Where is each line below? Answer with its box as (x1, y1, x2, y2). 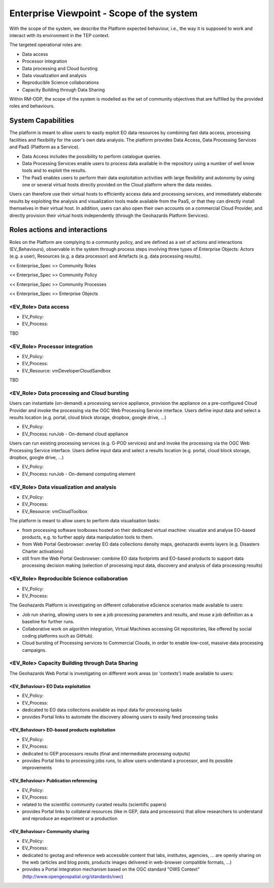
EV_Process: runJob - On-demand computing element (22, 470, 135, 477)
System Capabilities (9, 116, 75, 125)
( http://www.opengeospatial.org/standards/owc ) (22, 873, 124, 879)
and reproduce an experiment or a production (22, 815, 118, 821)
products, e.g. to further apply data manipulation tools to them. (22, 534, 154, 540)
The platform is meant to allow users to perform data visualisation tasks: (9, 518, 160, 524)
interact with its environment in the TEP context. (9, 32, 110, 38)
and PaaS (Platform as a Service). (9, 144, 80, 150)
